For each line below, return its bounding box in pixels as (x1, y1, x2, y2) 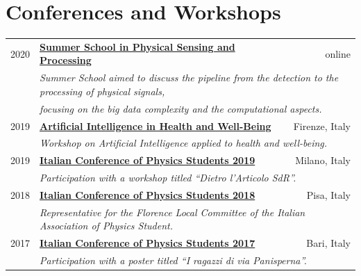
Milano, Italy (295, 153, 351, 168)
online (325, 46, 351, 60)
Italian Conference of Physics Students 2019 (40, 153, 255, 168)
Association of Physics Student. (40, 218, 174, 233)
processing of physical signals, (40, 83, 165, 98)
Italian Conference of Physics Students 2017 (40, 236, 255, 250)
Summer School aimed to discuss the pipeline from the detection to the (40, 70, 339, 85)
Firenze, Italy (293, 118, 351, 133)
